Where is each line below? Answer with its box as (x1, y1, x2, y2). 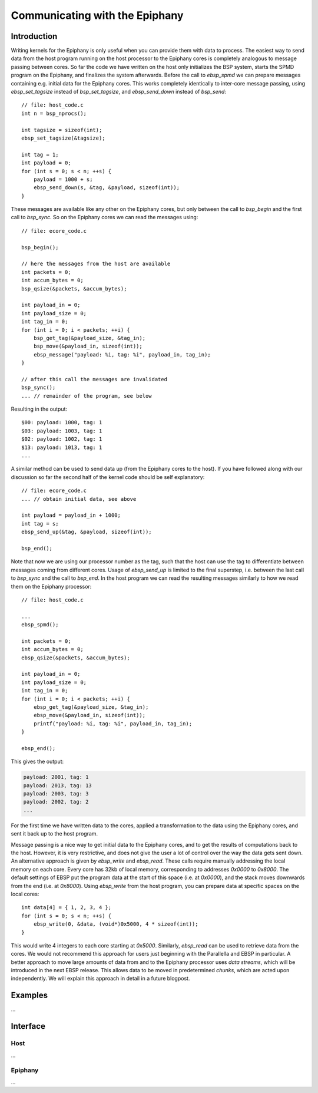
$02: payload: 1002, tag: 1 (21, 436, 102, 443)
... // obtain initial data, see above (21, 496, 137, 502)
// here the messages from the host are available (21, 260, 171, 268)
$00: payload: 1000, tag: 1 (21, 419, 102, 426)
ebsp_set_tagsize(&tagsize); (21, 134, 105, 141)
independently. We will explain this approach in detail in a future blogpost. (11, 975, 190, 982)
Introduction (11, 31, 58, 41)
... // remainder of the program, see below (21, 392, 153, 399)
